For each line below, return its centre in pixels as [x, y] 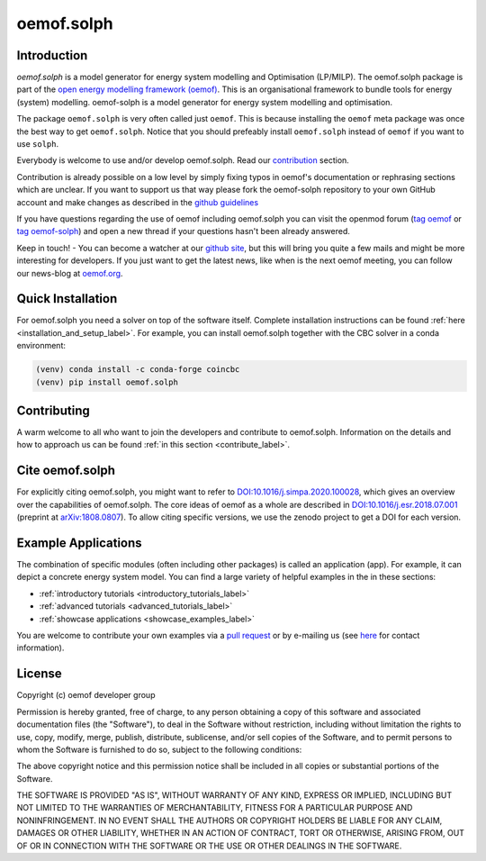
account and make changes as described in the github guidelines [138, 202]
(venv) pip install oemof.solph [107, 382]
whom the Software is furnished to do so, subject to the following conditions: [159, 749]
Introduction [52, 55]
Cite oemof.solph [66, 471]
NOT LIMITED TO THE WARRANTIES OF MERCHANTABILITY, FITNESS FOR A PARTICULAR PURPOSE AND [215, 808]
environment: [41, 346]
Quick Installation [67, 299]
